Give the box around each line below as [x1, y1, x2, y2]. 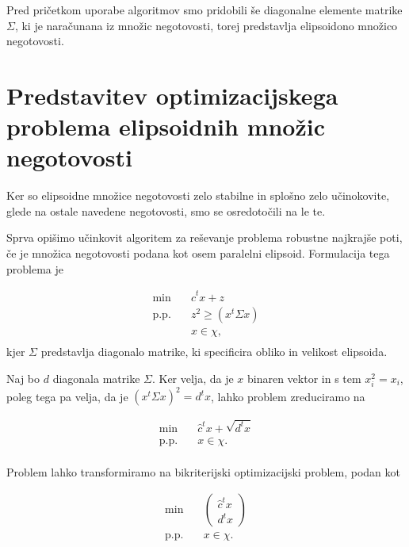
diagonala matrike [52, 369, 140, 386]
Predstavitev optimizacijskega [6, 78, 338, 111]
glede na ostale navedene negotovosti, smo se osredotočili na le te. [6, 202, 326, 219]
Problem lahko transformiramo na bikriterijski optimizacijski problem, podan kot [6, 463, 400, 480]
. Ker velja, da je [151, 369, 234, 386]
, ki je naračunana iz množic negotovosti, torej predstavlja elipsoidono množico [14, 17, 398, 33]
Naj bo [6, 369, 40, 386]
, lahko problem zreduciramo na [211, 388, 365, 404]
